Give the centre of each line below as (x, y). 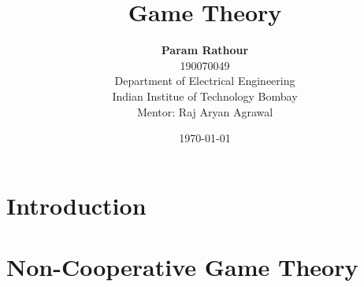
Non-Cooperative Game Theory (182, 267)
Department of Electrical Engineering (205, 81)
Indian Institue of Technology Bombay (205, 96)
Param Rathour (205, 50)
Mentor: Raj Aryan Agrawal (205, 111)
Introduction (76, 205)
